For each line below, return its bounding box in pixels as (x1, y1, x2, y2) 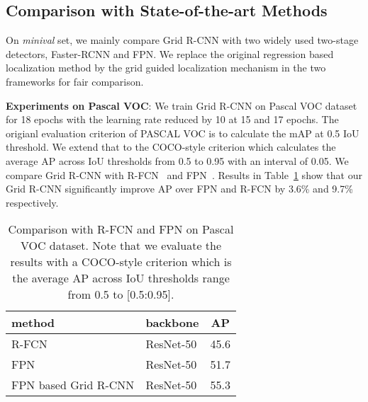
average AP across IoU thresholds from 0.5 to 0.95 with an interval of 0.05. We (6, 153, 349, 168)
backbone (145, 314, 199, 331)
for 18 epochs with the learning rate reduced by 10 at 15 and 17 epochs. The (6, 112, 339, 127)
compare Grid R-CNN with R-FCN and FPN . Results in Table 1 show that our (6, 167, 362, 182)
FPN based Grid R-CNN (11, 377, 135, 394)
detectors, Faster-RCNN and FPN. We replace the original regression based (6, 46, 334, 61)
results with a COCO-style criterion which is (10, 253, 232, 270)
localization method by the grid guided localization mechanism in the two (6, 60, 326, 75)
